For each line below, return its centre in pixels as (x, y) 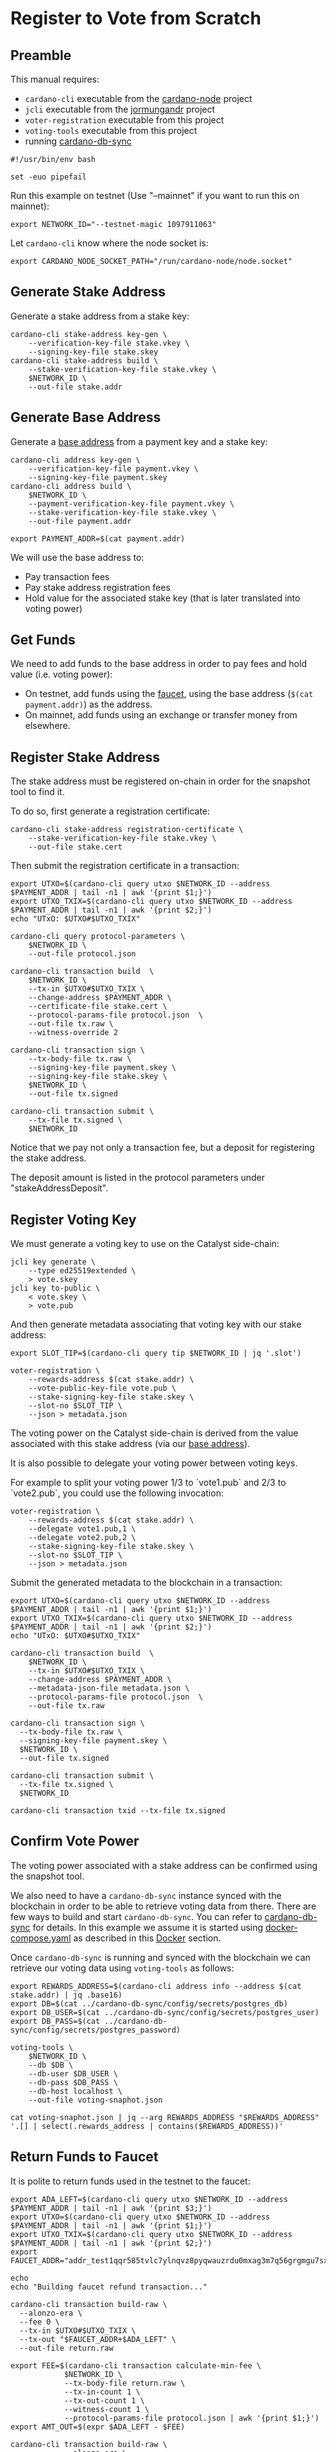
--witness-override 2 (73, 1033)
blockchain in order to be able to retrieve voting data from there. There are (163, 1906)
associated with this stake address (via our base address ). (130, 1444)
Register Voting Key (73, 1219)
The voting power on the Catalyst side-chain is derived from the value (154, 1433)
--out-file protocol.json (82, 954)
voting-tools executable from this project (111, 130)
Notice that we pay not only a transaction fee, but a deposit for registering (162, 1148)
